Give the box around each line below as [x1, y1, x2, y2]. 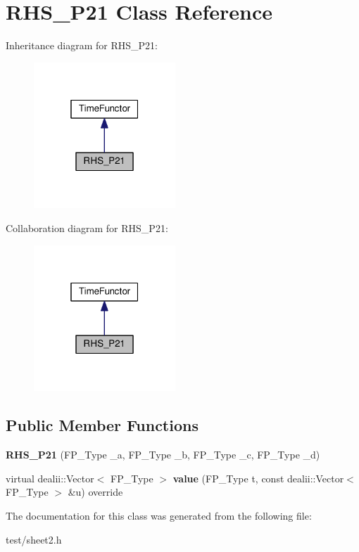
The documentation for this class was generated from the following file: [6, 508, 312, 522]
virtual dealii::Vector [6, 470, 94, 485]
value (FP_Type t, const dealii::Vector [172, 470, 344, 485]
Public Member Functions [6, 414, 199, 436]
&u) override [68, 484, 123, 499]
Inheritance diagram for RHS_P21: [6, 38, 158, 53]
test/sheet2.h [6, 532, 62, 546]
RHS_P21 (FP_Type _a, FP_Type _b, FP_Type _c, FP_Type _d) [6, 447, 320, 462]
